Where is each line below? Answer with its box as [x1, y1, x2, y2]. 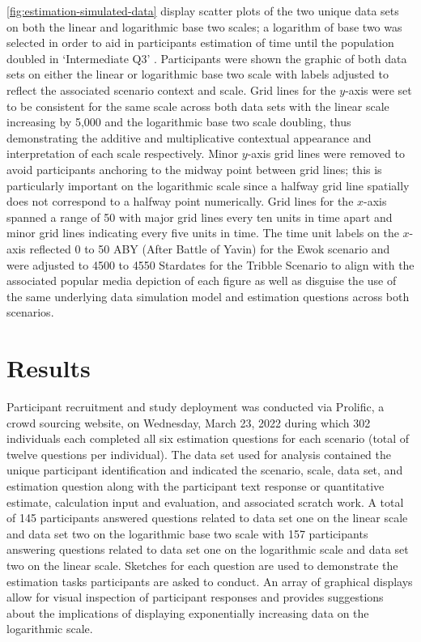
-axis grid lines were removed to [247, 145, 405, 162]
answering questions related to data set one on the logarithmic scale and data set [6, 541, 409, 558]
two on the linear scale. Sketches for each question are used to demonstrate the [6, 556, 398, 573]
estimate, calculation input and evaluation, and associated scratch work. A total [6, 493, 404, 510]
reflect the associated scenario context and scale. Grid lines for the [6, 81, 336, 98]
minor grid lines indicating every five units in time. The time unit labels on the [6, 224, 399, 241]
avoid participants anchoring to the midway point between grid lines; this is [6, 160, 382, 177]
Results [6, 351, 91, 385]
